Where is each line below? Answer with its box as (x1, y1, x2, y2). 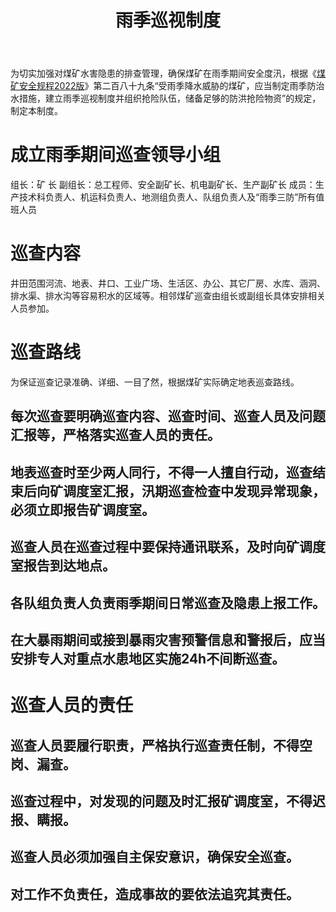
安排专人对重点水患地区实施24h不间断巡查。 (10, 650, 286, 667)
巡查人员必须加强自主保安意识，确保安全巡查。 (10, 849, 300, 866)
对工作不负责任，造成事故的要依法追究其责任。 (10, 886, 300, 903)
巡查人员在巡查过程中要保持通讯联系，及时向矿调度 (10, 539, 326, 556)
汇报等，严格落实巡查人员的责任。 (10, 427, 221, 444)
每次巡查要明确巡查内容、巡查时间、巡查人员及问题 (10, 408, 326, 425)
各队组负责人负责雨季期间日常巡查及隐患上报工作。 (10, 594, 326, 611)
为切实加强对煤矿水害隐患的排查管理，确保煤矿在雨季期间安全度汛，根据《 (10, 67, 317, 80)
